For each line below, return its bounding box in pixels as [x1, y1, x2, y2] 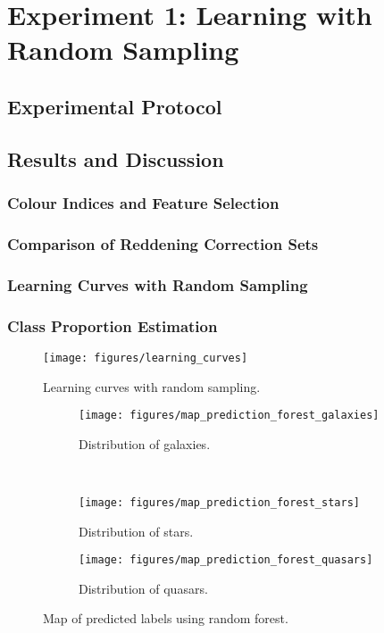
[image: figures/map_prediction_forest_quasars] [79, 554, 373, 567]
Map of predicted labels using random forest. [43, 609, 288, 628]
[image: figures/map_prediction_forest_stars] [79, 496, 360, 509]
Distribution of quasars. [79, 579, 208, 597]
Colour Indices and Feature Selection [7, 192, 280, 214]
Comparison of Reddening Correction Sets [7, 232, 319, 254]
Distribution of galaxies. [79, 434, 211, 453]
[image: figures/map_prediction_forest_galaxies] [79, 409, 380, 422]
